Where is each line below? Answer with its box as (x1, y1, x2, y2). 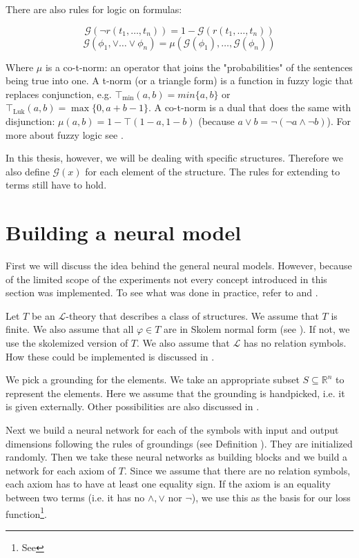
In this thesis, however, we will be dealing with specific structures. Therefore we (6, 151, 344, 165)
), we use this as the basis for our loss (191, 490, 351, 504)
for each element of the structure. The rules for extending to (85, 164, 340, 178)
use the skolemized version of (6, 336, 128, 350)
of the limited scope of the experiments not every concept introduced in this (6, 271, 327, 286)
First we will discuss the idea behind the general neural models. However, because (6, 258, 352, 273)
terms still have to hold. (6, 177, 107, 192)
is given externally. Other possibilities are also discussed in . (6, 399, 260, 414)
